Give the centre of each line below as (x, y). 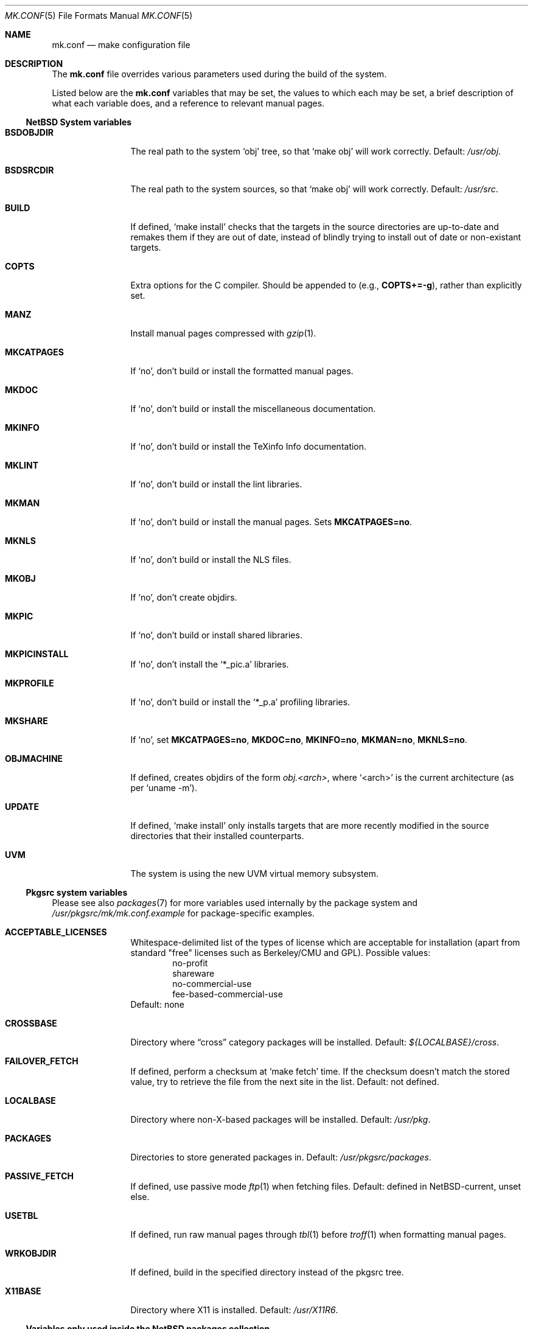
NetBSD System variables (79, 122)
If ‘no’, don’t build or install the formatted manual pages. (242, 371)
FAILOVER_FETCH (42, 1061)
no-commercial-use (212, 984)
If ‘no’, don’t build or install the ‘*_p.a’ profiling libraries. (240, 702)
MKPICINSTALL (37, 654)
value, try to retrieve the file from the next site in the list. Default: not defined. (285, 1082)
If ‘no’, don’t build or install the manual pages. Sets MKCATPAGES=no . (271, 522)
